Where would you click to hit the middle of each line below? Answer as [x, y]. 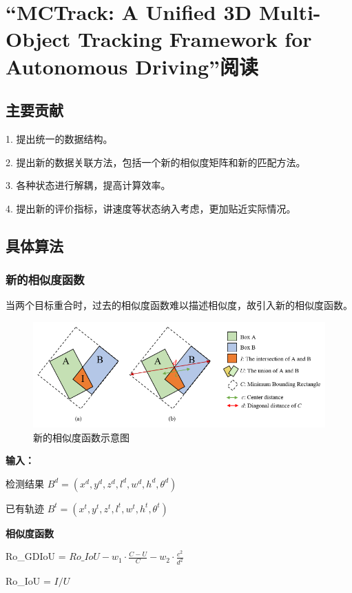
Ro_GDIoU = [36, 556]
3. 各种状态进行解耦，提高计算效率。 [88, 185]
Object [38, 39]
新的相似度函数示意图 [81, 437]
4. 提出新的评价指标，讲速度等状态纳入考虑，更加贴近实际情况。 [151, 208]
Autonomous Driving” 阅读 [132, 66]
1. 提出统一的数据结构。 [59, 138]
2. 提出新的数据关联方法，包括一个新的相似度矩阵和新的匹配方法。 [156, 162]
